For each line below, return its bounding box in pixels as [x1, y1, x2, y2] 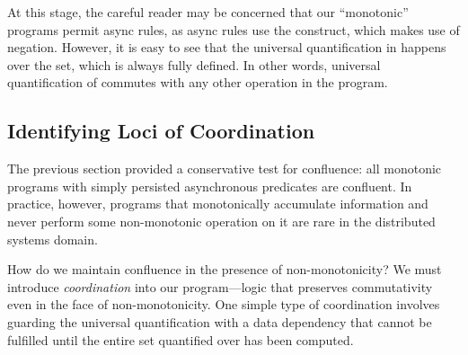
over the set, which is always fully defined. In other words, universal [7, 55, 381, 74]
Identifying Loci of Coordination [7, 117, 315, 145]
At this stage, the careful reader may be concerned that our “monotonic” [7, 3, 409, 21]
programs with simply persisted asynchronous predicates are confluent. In [7, 176, 412, 195]
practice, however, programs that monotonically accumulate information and [7, 194, 428, 213]
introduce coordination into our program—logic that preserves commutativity [7, 277, 433, 296]
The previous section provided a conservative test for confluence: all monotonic [7, 159, 442, 178]
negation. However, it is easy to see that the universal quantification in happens [7, 38, 446, 57]
